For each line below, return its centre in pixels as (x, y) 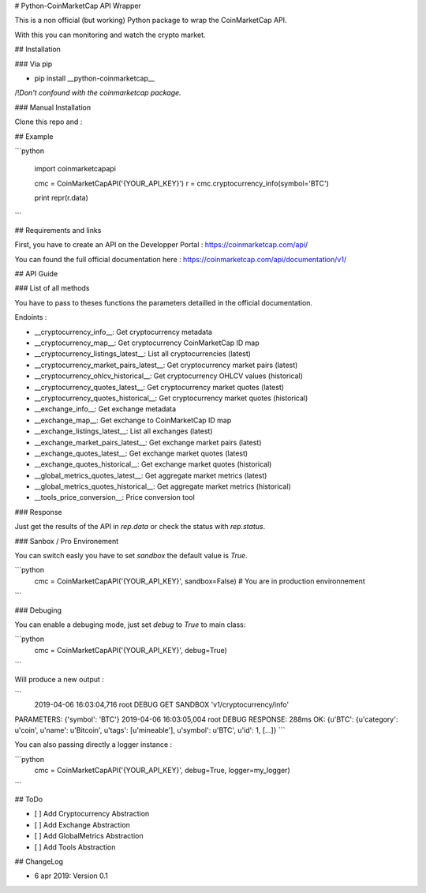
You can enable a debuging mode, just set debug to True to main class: (130, 625)
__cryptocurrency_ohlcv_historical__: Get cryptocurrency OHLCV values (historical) (169, 376)
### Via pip (34, 64)
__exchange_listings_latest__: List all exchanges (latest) (123, 431)
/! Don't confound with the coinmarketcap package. (98, 93)
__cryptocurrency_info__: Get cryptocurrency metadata (123, 332)
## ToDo (29, 799)
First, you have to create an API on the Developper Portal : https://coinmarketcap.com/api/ (161, 245)
